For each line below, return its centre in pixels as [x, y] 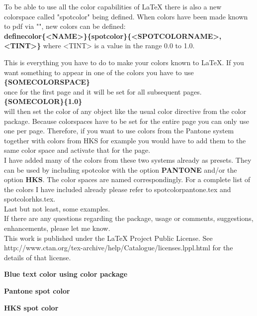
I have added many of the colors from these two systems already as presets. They [128, 159]
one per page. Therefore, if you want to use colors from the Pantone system [119, 131]
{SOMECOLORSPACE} [47, 82]
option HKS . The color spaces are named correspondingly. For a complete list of [127, 179]
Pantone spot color [37, 291]
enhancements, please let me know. [57, 228]
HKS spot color [31, 307]
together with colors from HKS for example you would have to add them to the [125, 140]
